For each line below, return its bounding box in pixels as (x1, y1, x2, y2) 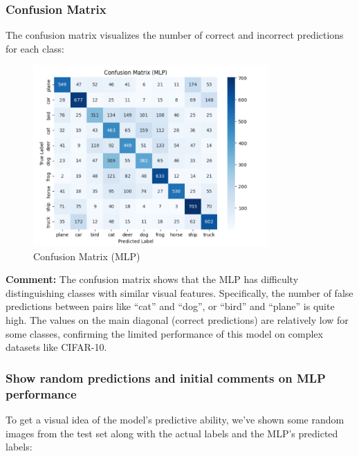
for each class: (6, 41, 64, 55)
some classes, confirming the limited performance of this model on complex (6, 326, 323, 340)
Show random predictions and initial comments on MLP (6, 369, 326, 386)
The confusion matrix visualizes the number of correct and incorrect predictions (6, 28, 344, 42)
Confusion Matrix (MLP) (33, 248, 140, 263)
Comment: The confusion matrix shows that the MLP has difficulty (6, 272, 299, 286)
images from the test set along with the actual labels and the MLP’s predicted (6, 426, 338, 440)
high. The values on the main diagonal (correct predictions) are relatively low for (6, 312, 349, 327)
